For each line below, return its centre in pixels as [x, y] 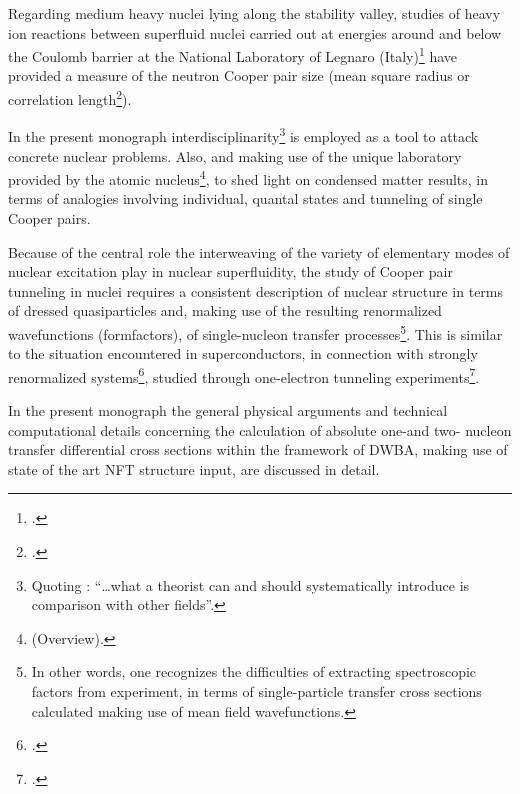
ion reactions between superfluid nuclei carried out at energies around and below [255, 32]
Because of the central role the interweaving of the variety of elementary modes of [259, 251]
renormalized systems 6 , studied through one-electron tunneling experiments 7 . [244, 375]
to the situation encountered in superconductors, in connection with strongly [243, 353]
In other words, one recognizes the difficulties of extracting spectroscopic [254, 671]
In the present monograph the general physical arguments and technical [228, 410]
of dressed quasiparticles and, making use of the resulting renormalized [225, 310]
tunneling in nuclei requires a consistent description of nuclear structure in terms [256, 290]
